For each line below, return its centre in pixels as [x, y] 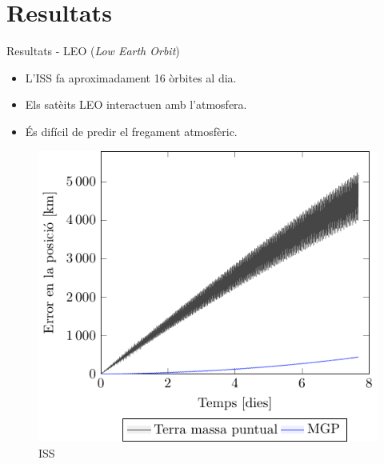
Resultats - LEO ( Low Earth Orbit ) [93, 51]
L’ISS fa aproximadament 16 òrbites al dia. [131, 77]
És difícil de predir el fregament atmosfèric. [131, 131]
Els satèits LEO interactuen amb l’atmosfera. [136, 104]
